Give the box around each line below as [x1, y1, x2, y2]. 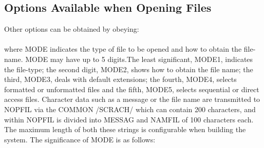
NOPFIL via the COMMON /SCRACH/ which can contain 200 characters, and [4, 103, 256, 114]
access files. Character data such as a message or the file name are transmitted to [4, 94, 260, 104]
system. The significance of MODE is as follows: [4, 134, 156, 144]
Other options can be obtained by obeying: [4, 24, 139, 34]
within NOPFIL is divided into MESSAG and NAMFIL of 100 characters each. [4, 114, 254, 124]
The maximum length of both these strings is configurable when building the [4, 124, 246, 135]
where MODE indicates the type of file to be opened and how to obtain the [4, 44, 242, 54]
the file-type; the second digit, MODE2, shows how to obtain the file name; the [4, 64, 253, 74]
